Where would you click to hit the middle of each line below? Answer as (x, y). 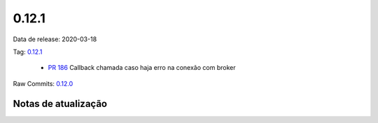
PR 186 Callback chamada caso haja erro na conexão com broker (142, 68)
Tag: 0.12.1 (28, 52)
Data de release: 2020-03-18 (55, 39)
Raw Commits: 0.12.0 (43, 83)
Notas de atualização (60, 104)
